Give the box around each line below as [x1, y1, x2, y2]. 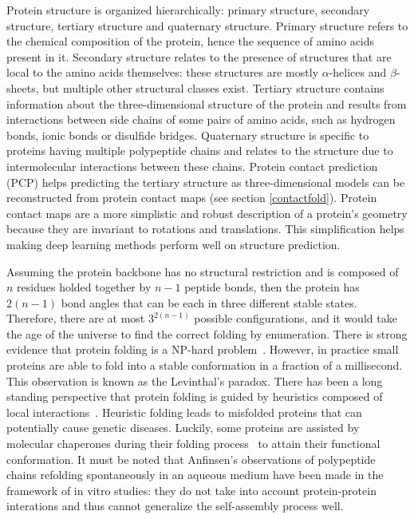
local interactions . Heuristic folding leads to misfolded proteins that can [6, 403, 362, 420]
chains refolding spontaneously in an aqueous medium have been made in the [6, 466, 384, 483]
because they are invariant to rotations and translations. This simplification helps [6, 220, 404, 237]
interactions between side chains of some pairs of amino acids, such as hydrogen [6, 111, 396, 128]
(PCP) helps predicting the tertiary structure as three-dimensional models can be [6, 173, 405, 190]
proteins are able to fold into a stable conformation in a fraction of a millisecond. [6, 357, 403, 374]
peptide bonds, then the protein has [184, 279, 360, 295]
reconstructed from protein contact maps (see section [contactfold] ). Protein [6, 189, 377, 206]
